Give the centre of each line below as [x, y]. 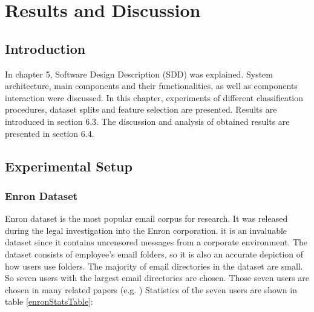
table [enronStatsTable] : [49, 301]
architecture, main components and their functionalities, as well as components [151, 86]
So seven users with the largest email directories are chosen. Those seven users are [157, 278]
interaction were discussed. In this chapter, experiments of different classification [154, 97]
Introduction [45, 48]
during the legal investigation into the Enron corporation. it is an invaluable [146, 230]
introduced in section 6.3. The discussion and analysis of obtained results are [147, 121]
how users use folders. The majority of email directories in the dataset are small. [154, 266]
